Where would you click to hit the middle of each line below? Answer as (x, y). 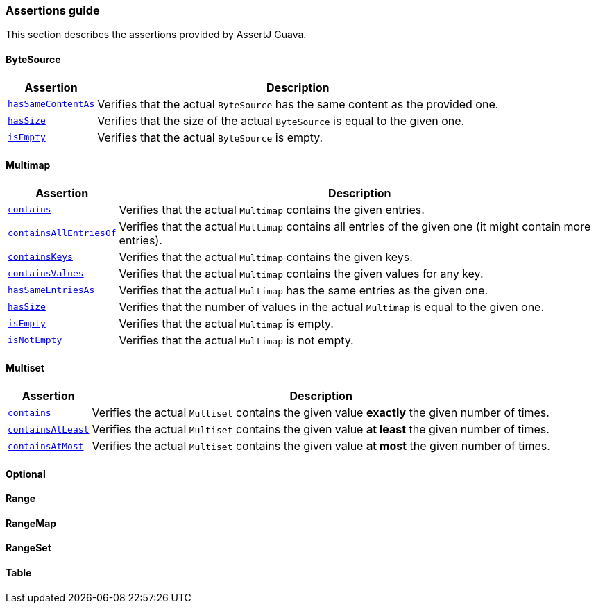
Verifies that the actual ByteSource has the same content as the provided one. (298, 104)
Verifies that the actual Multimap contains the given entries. (272, 209)
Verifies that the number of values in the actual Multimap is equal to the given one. (332, 307)
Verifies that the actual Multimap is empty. (226, 323)
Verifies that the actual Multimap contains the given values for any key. (301, 273)
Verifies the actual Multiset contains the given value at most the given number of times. (321, 446)
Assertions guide (53, 10)
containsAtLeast (49, 429)
